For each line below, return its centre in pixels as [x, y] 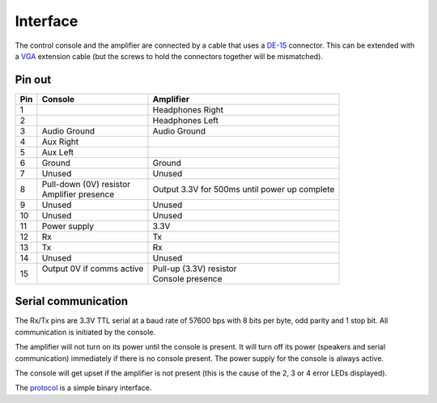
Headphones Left [185, 120]
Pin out [33, 80]
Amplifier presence [78, 194]
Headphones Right [188, 109]
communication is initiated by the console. [85, 332]
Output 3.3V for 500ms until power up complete [244, 189]
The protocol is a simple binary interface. [83, 388]
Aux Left [58, 152]
